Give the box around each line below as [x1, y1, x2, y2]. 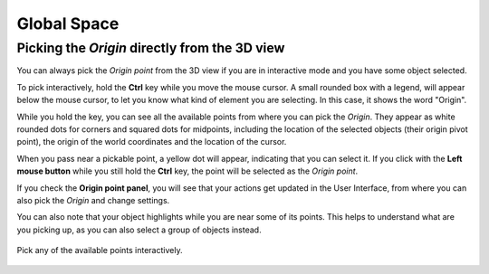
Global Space [16, 14, 120, 33]
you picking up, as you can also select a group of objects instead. [16, 224, 262, 235]
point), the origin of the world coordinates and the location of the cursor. [16, 137, 287, 147]
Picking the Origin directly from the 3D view [16, 40, 285, 56]
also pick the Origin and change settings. [16, 194, 170, 205]
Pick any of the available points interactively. [16, 245, 183, 256]
